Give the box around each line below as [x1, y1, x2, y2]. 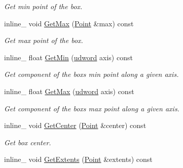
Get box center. [4, 137, 51, 147]
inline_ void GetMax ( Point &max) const [4, 18, 134, 28]
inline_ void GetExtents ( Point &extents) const [4, 154, 153, 164]
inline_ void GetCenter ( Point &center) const [4, 120, 147, 131]
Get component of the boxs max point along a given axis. [4, 103, 179, 113]
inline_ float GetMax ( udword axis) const [4, 86, 134, 96]
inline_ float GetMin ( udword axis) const [4, 52, 133, 62]
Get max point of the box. [4, 35, 83, 46]
